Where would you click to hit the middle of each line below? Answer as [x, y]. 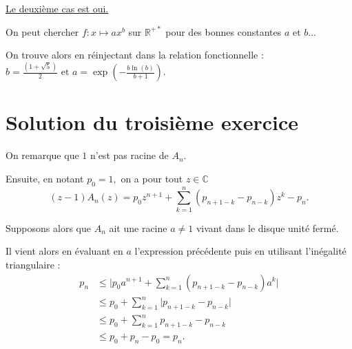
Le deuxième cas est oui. [57, 8]
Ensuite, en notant [45, 178]
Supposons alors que [48, 228]
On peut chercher [42, 31]
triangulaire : [33, 264]
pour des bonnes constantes [224, 31]
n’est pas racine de [129, 155]
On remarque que [42, 155]
